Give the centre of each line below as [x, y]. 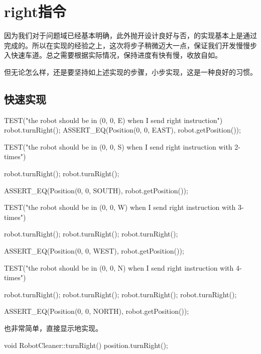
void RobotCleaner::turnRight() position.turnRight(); [86, 345]
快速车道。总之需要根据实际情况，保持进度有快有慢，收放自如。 [116, 55]
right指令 [35, 11]
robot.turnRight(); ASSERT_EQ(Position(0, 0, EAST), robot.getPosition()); [122, 130]
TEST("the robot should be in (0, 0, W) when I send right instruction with [120, 207]
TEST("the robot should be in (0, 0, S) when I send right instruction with [118, 146]
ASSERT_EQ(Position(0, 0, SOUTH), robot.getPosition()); [96, 190]
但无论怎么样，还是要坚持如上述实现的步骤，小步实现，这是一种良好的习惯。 [130, 72]
